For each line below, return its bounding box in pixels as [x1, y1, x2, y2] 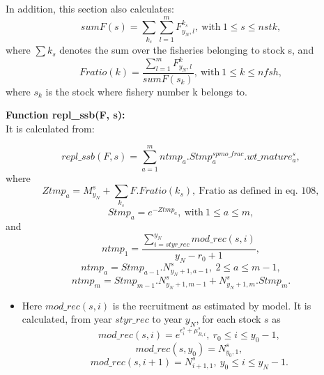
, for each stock [196, 312, 261, 326]
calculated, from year [22, 312, 112, 326]
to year [152, 312, 183, 326]
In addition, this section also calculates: [6, 1, 174, 15]
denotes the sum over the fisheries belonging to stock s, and [59, 43, 314, 57]
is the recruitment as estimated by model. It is [112, 298, 311, 312]
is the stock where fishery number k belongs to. [45, 84, 247, 98]
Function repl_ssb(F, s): [6, 107, 125, 122]
